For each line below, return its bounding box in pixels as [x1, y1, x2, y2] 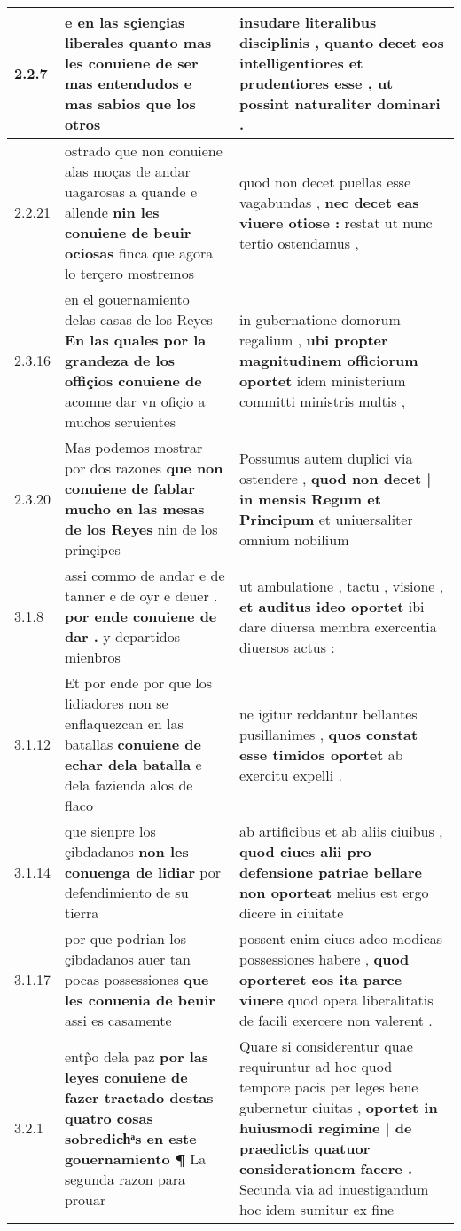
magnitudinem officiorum [238, 350, 418, 370]
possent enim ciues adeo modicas [238, 928, 443, 949]
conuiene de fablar [64, 478, 195, 498]
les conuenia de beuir [64, 989, 215, 1010]
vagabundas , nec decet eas [238, 191, 419, 212]
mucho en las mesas [64, 498, 205, 519]
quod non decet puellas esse [238, 171, 411, 192]
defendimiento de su [64, 882, 189, 902]
